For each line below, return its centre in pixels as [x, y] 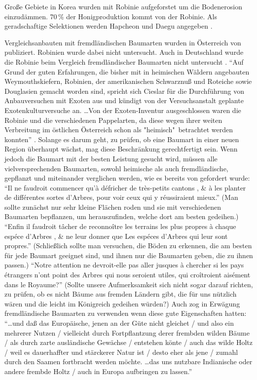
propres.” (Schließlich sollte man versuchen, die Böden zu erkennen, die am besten [128, 246]
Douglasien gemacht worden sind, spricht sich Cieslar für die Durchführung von [124, 91]
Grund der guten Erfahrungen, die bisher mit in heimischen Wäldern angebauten [127, 71]
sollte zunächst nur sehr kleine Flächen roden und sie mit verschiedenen [113, 207]
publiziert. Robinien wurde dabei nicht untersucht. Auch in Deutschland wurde [124, 52]
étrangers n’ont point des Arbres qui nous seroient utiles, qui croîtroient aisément [128, 275]
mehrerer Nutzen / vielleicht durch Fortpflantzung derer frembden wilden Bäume [127, 332]
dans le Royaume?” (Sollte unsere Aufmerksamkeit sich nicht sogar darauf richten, [129, 284]
